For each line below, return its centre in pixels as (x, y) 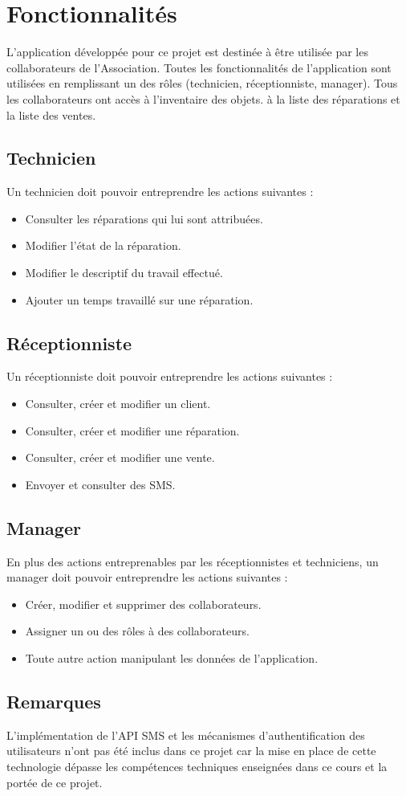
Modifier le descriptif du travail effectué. (124, 273)
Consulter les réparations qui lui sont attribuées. (144, 218)
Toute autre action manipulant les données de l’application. (172, 658)
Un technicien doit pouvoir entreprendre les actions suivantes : (160, 192)
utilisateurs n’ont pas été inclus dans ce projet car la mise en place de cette (191, 751)
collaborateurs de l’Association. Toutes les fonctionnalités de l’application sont (199, 67)
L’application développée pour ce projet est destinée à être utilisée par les (187, 52)
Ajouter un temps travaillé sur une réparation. (139, 299)
